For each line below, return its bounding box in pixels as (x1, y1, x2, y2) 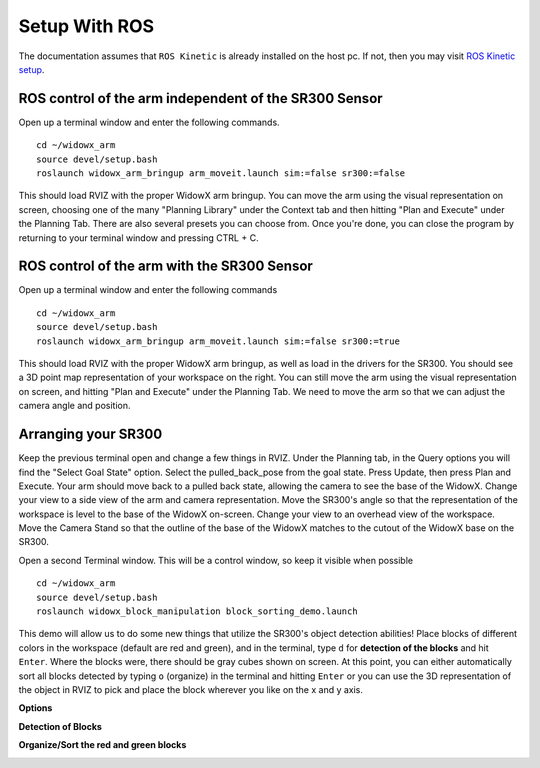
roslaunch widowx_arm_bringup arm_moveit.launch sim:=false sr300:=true (36, 335, 400, 347)
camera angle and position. (18, 400, 131, 412)
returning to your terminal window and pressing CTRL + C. (18, 231, 259, 244)
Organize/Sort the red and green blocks (18, 739, 187, 751)
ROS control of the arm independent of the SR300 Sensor (18, 90, 384, 107)
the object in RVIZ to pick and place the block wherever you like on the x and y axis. (18, 683, 364, 695)
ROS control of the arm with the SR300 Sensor (18, 258, 314, 275)
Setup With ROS (18, 15, 155, 37)
